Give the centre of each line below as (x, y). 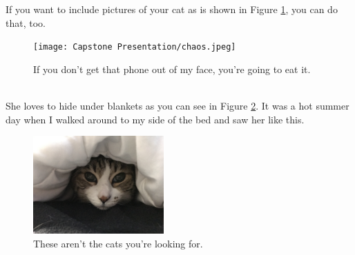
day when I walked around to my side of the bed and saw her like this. (155, 119)
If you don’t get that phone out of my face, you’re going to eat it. (172, 69)
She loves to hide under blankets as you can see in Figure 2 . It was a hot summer (177, 106)
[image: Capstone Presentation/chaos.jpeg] (135, 47)
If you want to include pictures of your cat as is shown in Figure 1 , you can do (172, 9)
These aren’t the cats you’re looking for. (118, 243)
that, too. (26, 22)
